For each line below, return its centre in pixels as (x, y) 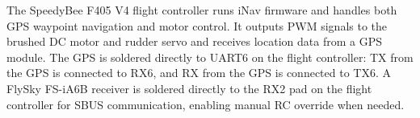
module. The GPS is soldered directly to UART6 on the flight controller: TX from (210, 57)
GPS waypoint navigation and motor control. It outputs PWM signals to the (197, 25)
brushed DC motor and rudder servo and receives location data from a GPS (194, 41)
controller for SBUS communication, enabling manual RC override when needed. (206, 104)
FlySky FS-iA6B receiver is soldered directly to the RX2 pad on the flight (189, 88)
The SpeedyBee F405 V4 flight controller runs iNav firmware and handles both (202, 10)
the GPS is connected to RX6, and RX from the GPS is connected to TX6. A (199, 73)
